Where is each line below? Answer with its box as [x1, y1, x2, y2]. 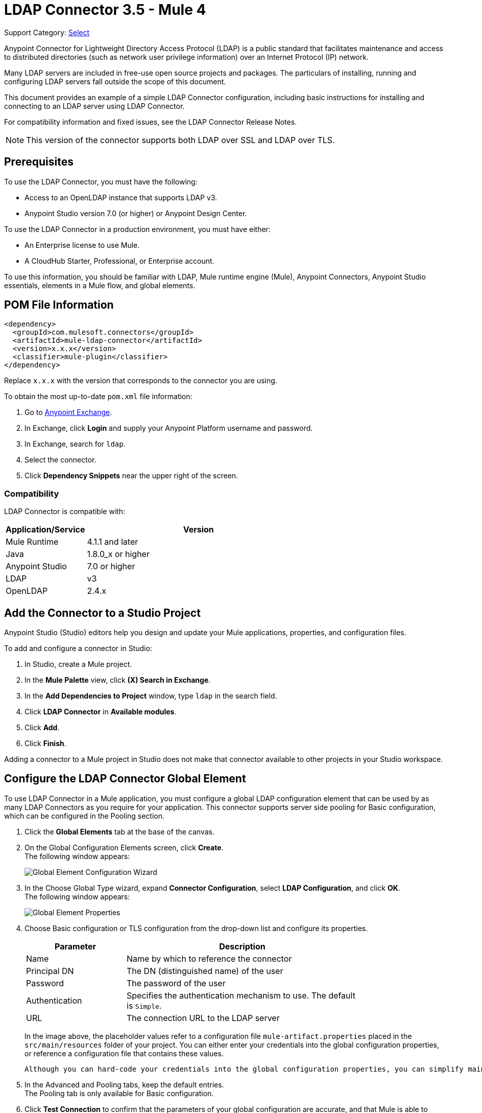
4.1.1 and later [87, 537, 138, 547]
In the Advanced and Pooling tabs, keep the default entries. [25, 1080, 224, 1089]
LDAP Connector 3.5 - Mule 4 [4, 1, 206, 18]
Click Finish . [25, 739, 66, 748]
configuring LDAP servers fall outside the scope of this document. [4, 77, 226, 86]
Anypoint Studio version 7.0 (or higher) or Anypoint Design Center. [25, 208, 247, 218]
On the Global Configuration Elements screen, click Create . [25, 843, 224, 852]
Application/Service [6, 524, 85, 535]
